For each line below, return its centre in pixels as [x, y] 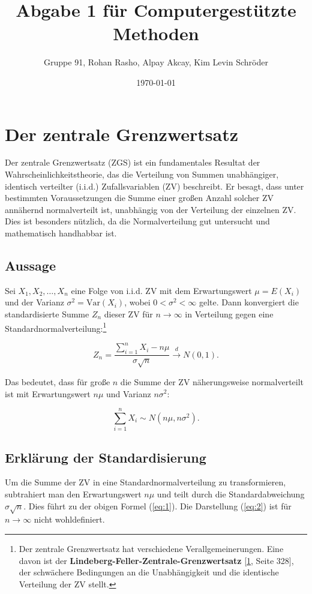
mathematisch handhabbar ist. [61, 233]
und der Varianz [34, 302]
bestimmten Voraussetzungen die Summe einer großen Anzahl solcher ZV [139, 198]
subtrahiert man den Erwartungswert [73, 494]
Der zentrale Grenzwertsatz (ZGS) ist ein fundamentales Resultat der [133, 162]
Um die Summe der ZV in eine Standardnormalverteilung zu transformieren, [145, 482]
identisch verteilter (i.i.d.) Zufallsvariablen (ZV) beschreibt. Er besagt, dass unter [154, 186]
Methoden [156, 33]
